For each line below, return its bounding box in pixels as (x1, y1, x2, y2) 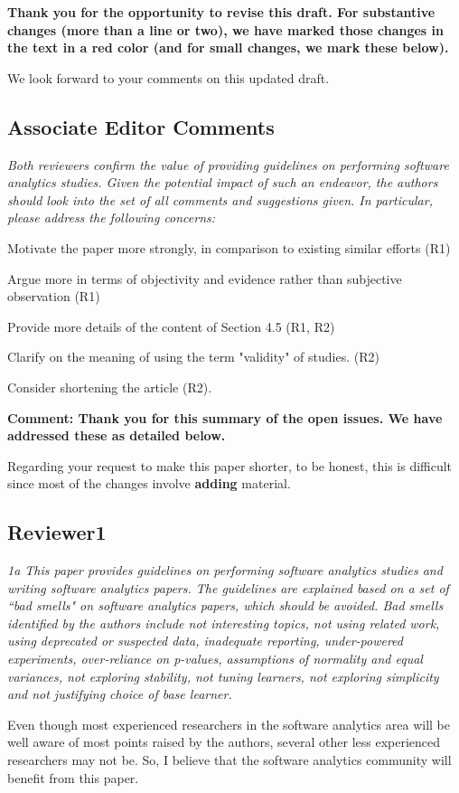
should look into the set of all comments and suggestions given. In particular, (7, 190, 433, 209)
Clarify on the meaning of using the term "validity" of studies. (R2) (7, 347, 379, 366)
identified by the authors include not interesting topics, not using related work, (7, 613, 440, 632)
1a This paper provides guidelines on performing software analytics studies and (7, 561, 443, 580)
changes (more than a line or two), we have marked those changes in (7, 20, 444, 39)
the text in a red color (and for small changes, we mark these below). (7, 38, 449, 57)
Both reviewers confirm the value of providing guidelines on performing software (7, 155, 449, 174)
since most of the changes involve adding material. (7, 474, 291, 493)
